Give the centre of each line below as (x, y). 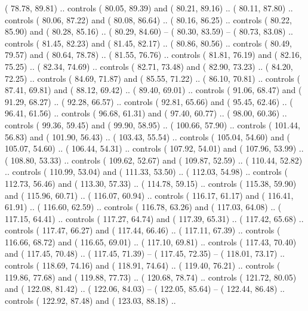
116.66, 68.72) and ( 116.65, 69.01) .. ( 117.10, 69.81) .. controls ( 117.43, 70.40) (151, 241)
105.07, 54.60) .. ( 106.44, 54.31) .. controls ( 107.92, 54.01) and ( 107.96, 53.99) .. (154, 148)
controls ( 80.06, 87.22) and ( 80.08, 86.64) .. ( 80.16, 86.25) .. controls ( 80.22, (148, 19)
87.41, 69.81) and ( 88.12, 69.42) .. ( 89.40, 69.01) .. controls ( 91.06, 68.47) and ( (153, 90)
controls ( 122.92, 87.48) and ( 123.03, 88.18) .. (90, 300)
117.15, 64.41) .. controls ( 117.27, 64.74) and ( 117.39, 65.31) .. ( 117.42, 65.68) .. (154, 218)
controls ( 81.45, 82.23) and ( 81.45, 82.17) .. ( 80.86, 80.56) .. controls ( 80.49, (148, 43)
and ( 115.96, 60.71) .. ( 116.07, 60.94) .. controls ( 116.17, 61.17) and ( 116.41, (149, 195)
